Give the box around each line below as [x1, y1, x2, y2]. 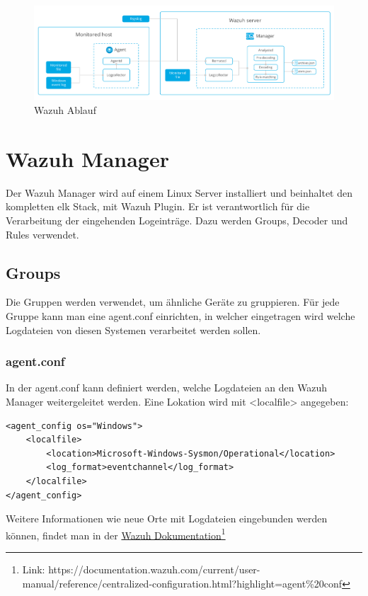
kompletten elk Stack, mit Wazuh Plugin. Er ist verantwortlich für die [6, 199, 310, 214]
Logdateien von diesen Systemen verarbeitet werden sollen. [6, 322, 261, 337]
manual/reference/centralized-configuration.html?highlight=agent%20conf [22, 575, 343, 590]
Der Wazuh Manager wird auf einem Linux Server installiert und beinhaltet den [6, 185, 352, 200]
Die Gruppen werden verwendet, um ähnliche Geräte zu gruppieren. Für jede [6, 294, 340, 309]
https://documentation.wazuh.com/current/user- [48, 561, 260, 576]
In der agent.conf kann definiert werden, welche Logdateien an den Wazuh [6, 380, 328, 395]
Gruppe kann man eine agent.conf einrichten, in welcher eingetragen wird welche [6, 308, 355, 323]
